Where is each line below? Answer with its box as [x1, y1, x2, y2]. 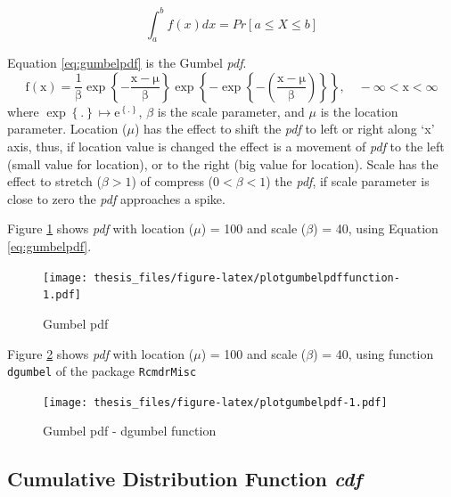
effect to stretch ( [7, 172, 102, 191]
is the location [320, 102, 398, 120]
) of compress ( [131, 172, 214, 191]
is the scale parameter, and [157, 102, 305, 120]
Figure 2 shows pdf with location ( [7, 344, 194, 363]
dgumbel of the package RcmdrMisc [7, 362, 197, 380]
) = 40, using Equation [313, 219, 439, 238]
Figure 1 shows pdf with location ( [7, 219, 194, 238]
